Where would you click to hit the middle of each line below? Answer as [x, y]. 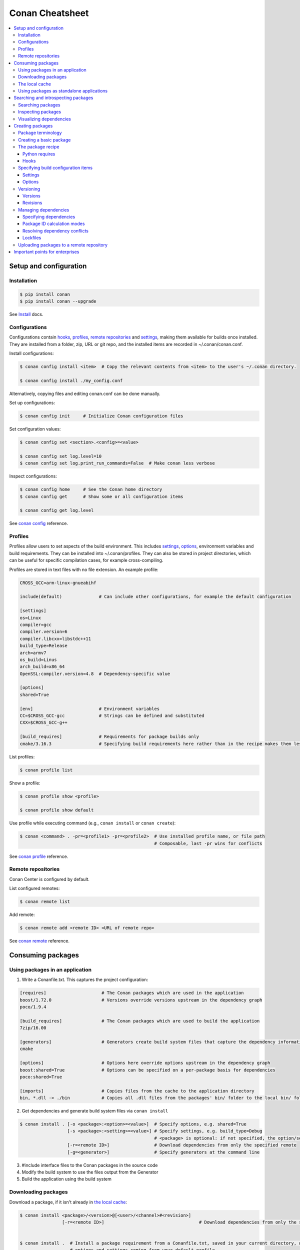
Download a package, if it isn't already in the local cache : [68, 1202]
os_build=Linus [38, 659]
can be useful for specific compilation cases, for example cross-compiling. [86, 560]
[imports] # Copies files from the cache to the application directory [137, 1091]
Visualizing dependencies [44, 119]
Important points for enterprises [46, 252]
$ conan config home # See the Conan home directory [91, 489]
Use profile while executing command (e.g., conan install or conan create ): [92, 823]
